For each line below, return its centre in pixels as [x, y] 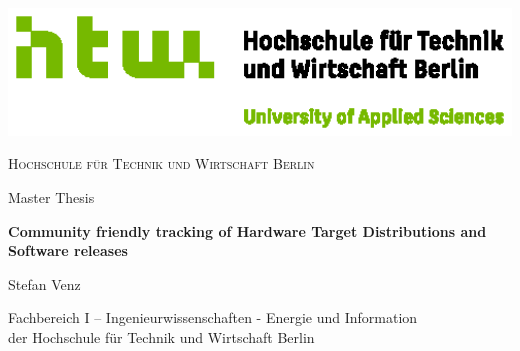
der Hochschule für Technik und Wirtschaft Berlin [161, 336]
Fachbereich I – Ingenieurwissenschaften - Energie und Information [213, 317]
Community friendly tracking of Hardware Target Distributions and [247, 230]
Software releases [68, 250]
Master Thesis [51, 196]
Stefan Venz [44, 283]
